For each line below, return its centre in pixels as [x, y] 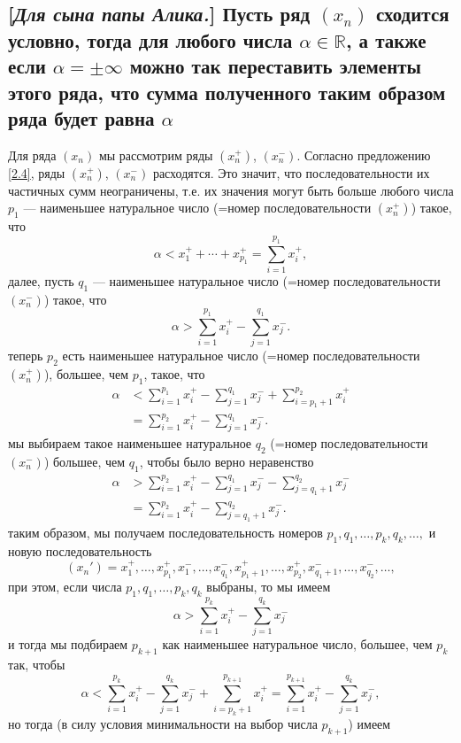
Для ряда [32, 155]
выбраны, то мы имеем [269, 587]
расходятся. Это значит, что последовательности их [291, 172]
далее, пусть [41, 280]
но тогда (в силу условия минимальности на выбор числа [163, 723]
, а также [386, 39]
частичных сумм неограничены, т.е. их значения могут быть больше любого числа [231, 190]
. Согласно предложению [364, 155]
